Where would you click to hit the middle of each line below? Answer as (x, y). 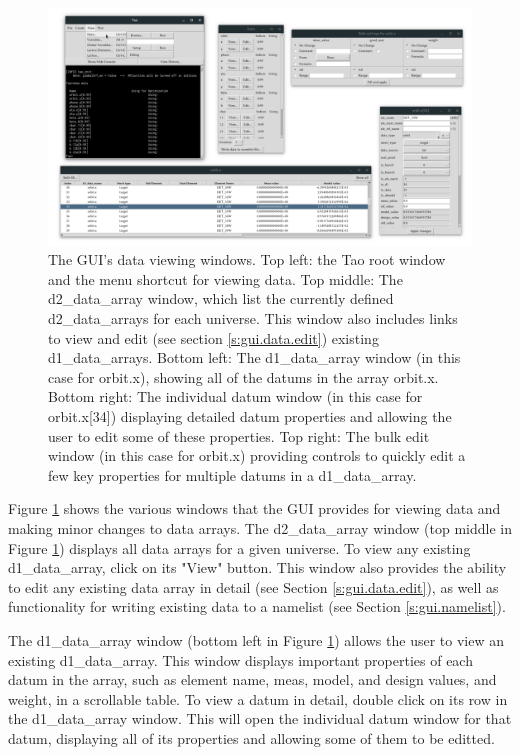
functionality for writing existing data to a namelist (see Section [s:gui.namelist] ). (257, 606)
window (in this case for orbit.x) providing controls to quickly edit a (257, 455)
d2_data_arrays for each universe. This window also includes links (253, 318)
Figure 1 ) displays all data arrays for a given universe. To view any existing (239, 547)
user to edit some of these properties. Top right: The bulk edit (239, 435)
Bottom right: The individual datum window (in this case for (235, 396)
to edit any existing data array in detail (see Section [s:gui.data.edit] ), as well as (253, 586)
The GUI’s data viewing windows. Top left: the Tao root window (247, 259)
